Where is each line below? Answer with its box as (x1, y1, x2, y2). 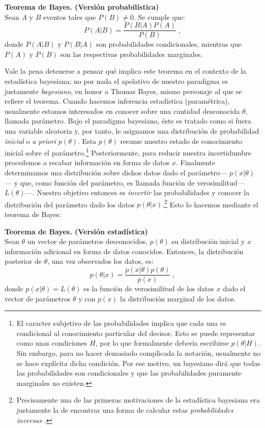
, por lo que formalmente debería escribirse (95, 338, 229, 348)
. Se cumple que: (133, 11, 185, 22)
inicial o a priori (5, 135, 56, 146)
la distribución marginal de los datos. (120, 293, 236, 303)
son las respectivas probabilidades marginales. (60, 48, 203, 59)
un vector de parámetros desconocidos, (27, 236, 148, 247)
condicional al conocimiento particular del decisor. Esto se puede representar (16, 327, 255, 338)
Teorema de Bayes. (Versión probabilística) (5, 2, 159, 12)
